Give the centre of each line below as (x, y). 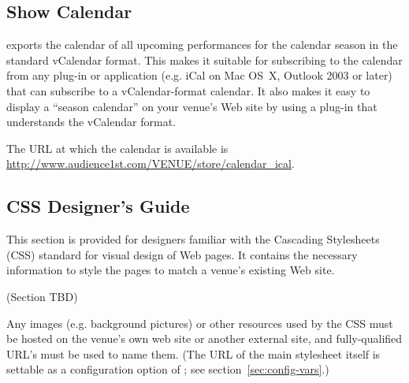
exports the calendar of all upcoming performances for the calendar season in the (202, 45)
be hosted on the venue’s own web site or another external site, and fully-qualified (204, 338)
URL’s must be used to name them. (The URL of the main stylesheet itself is (193, 353)
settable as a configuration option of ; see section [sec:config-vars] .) (168, 369)
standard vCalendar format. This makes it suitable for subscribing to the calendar (204, 59)
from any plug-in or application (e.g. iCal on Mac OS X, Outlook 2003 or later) (199, 75)
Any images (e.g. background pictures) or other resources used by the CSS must (200, 323)
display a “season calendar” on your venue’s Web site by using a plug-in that (192, 106)
